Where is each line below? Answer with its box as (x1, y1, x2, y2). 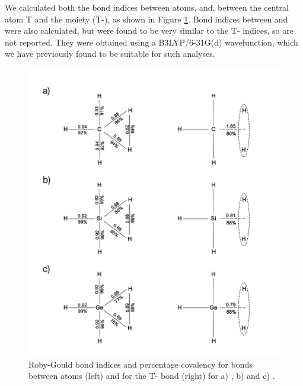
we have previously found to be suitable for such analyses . (5, 47, 215, 60)
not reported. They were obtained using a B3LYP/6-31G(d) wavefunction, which (5, 36, 298, 48)
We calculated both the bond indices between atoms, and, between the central (5, 1, 289, 13)
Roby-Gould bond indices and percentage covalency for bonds (28, 358, 253, 370)
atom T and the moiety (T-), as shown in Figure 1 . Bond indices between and (5, 12, 288, 25)
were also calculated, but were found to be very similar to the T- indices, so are (5, 24, 294, 37)
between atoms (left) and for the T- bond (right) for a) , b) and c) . (28, 369, 275, 382)
